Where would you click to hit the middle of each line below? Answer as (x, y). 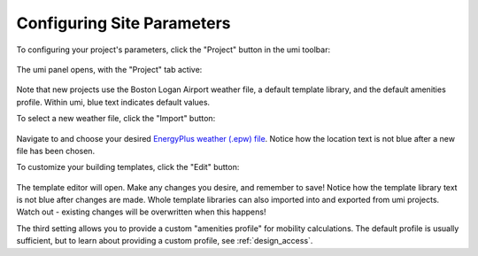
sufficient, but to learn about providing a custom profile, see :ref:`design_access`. (165, 241)
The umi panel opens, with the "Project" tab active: (109, 69)
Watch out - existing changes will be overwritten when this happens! (141, 212)
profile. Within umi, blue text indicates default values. (113, 102)
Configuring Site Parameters (123, 23)
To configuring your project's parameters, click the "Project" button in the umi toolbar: (173, 50)
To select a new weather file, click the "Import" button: (116, 119)
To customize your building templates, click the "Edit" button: (128, 167)
